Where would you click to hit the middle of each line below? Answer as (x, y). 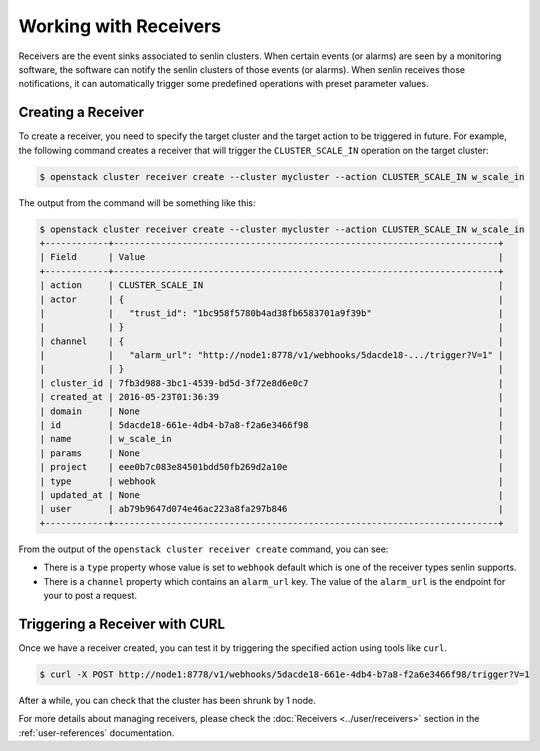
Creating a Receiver (81, 112)
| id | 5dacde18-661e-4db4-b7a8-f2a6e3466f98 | (271, 425)
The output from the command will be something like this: (137, 202)
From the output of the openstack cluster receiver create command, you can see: (203, 549)
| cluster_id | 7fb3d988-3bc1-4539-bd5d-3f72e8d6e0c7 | (271, 383)
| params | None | (271, 453)
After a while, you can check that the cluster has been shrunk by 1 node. (167, 700)
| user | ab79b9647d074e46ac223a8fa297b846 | (271, 509)
